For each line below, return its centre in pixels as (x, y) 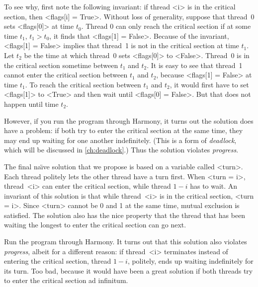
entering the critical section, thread (58, 261)
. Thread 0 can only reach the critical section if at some (166, 26)
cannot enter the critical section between (66, 75)
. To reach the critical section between (83, 84)
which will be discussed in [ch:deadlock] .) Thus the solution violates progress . (121, 150)
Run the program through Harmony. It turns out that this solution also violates (126, 242)
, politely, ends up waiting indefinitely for (190, 261)
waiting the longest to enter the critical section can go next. (95, 225)
